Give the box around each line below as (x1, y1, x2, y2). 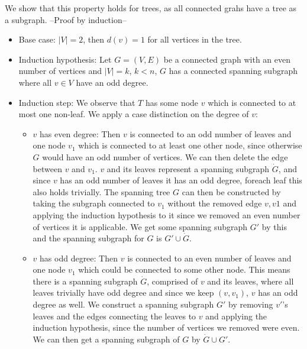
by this (261, 220, 287, 232)
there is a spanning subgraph (33, 274, 138, 287)
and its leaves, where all (207, 274, 294, 287)
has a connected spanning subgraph (169, 64, 298, 77)
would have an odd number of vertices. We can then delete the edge (42, 150, 288, 163)
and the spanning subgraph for (33, 232, 144, 244)
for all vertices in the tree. (147, 33, 242, 46)
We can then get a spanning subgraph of (33, 332, 180, 345)
